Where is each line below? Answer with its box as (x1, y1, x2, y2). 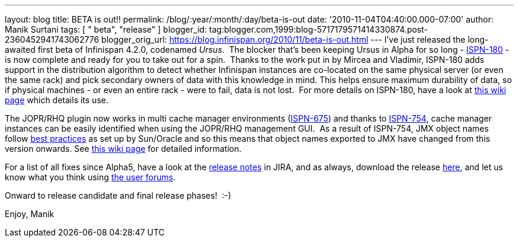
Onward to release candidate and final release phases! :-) (5, 190, 232, 200)
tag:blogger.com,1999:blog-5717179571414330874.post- (209, 24, 428, 34)
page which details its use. (5, 95, 108, 105)
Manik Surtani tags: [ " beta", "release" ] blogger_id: (5, 24, 207, 34)
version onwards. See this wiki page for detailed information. (5, 144, 242, 154)
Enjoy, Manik (5, 209, 55, 219)
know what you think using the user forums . (5, 172, 176, 182)
